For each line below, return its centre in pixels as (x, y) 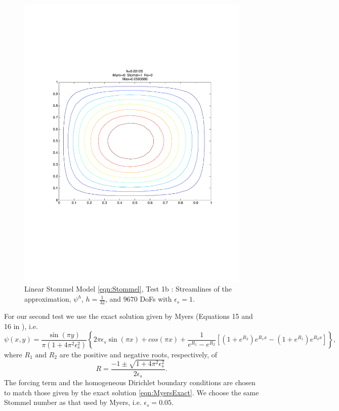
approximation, (48, 299)
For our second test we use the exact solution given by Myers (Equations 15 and (129, 316)
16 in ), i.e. (21, 326)
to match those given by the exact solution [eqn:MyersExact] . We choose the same (132, 392)
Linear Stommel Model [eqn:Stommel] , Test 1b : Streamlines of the (128, 289)
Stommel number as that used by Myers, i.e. (73, 402)
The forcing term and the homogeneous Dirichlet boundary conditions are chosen (130, 382)
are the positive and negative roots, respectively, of (138, 354)
